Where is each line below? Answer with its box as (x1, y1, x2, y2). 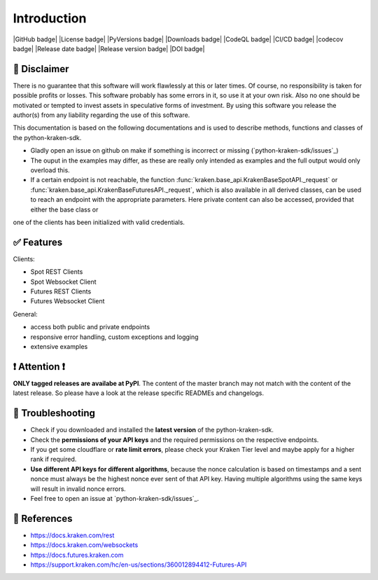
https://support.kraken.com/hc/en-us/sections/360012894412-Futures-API (30, 560, 247, 569)
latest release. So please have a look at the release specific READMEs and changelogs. (13, 389, 264, 397)
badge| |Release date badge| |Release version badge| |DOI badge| (13, 44, 205, 53)
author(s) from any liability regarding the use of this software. (13, 111, 190, 119)
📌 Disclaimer (13, 63, 69, 75)
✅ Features (13, 236, 63, 248)
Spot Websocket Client (30, 277, 97, 286)
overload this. (30, 165, 70, 174)
